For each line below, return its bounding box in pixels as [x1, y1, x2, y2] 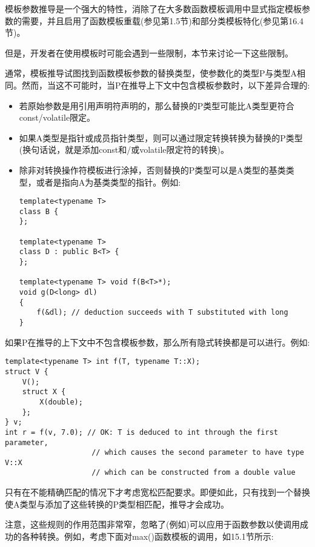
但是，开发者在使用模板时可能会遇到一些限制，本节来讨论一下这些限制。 [5, 46, 293, 59]
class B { [19, 207, 59, 216]
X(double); [39, 397, 83, 406]
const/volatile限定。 [19, 111, 96, 124]
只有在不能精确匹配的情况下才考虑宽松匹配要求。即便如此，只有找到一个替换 [5, 486, 310, 498]
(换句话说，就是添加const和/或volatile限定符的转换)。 [19, 143, 229, 156]
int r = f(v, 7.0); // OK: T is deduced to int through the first [5, 428, 279, 437]
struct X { [22, 388, 66, 397]
